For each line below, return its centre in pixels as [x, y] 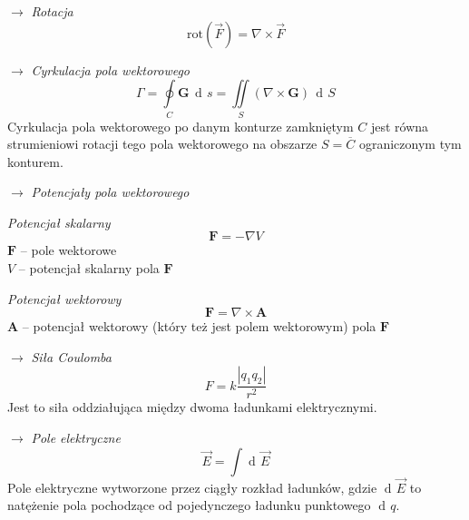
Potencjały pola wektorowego [110, 192]
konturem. [35, 161]
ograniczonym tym [410, 144]
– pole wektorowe [68, 250]
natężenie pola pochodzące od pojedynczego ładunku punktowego [189, 505]
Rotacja [52, 11]
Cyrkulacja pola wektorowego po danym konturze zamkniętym [181, 126]
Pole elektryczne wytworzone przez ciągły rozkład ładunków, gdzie [192, 487]
